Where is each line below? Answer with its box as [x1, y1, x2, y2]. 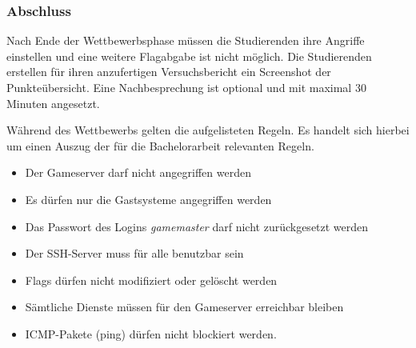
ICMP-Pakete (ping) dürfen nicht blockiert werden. [25, 325, 277, 342]
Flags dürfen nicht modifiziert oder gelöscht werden [25, 271, 278, 288]
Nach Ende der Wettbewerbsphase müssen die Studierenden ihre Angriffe [6, 32, 365, 49]
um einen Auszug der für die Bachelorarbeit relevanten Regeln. [6, 137, 314, 154]
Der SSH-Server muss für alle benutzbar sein [25, 245, 244, 262]
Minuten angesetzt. [6, 94, 100, 111]
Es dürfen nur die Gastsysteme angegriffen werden [25, 190, 272, 207]
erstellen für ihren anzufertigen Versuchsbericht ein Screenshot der [6, 63, 331, 80]
